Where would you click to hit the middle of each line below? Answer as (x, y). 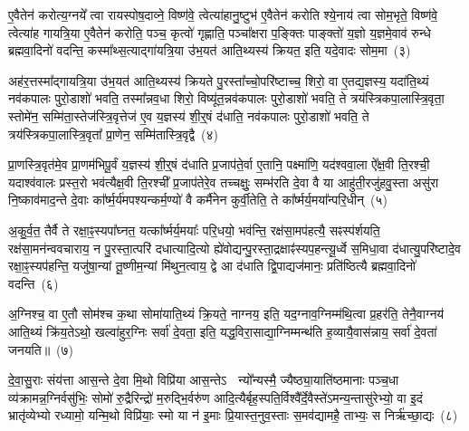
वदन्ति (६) (33, 283)
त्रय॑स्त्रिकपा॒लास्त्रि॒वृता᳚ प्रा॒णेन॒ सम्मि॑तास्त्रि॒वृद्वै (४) (114, 134)
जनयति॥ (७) (41, 349)
